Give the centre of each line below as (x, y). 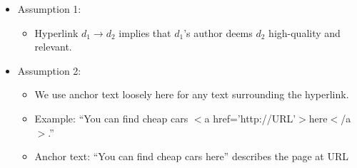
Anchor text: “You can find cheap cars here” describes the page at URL (192, 156)
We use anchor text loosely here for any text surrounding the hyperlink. (192, 94)
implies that (145, 32)
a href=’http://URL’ (250, 118)
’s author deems (218, 32)
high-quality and (305, 32)
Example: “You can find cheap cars (111, 118)
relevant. (53, 47)
